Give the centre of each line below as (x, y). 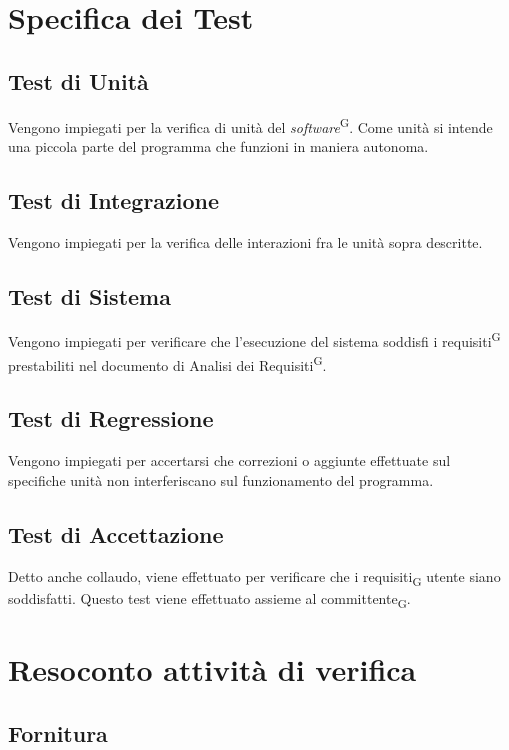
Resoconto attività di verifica (212, 668)
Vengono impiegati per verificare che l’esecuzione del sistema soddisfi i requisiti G (254, 340)
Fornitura (58, 732)
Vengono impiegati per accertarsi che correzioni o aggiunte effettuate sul (229, 460)
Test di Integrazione (114, 199)
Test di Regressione (111, 418)
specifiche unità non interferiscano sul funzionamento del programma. (221, 479)
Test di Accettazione (116, 533)
